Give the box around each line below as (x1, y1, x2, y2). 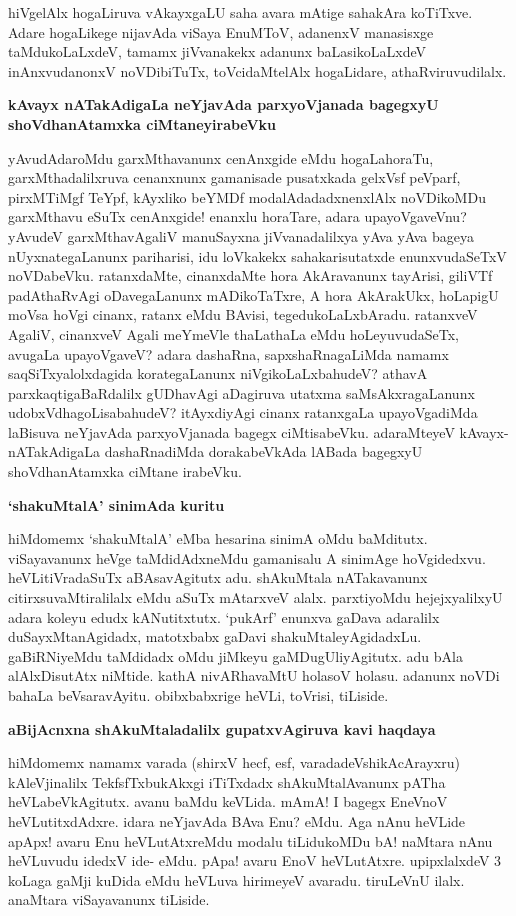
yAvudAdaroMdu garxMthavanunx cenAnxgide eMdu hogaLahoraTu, (8, 147, 434, 168)
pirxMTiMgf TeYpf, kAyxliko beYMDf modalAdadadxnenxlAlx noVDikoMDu (8, 186, 486, 207)
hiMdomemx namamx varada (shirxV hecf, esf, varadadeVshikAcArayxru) (8, 752, 460, 773)
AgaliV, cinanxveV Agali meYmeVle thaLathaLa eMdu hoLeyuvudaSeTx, (8, 323, 459, 344)
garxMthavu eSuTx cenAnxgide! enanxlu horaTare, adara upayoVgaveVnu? (8, 206, 467, 227)
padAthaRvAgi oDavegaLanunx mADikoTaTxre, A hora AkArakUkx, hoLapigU (8, 284, 499, 305)
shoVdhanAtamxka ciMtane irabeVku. (8, 461, 242, 482)
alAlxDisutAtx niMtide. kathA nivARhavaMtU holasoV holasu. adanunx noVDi (8, 665, 500, 686)
